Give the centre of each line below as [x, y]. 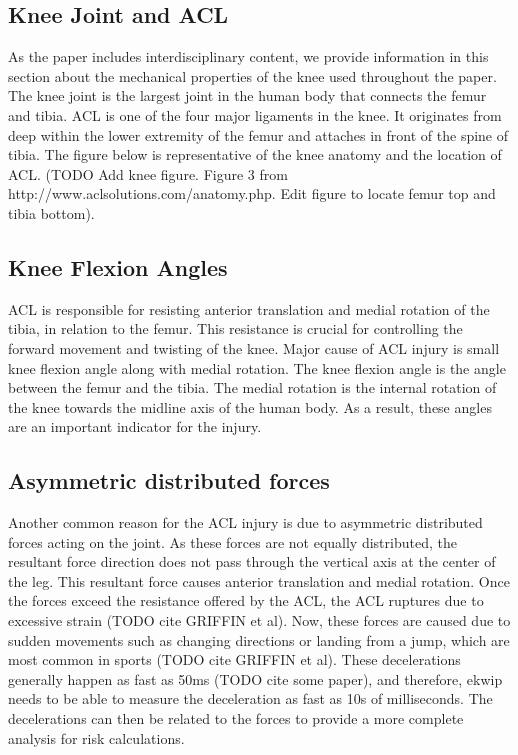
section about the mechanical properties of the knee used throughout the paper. [252, 75]
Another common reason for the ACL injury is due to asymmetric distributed [245, 522]
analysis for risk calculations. [96, 737]
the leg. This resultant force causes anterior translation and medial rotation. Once [259, 580]
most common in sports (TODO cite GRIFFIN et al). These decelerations [234, 659]
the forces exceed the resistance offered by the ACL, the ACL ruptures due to [246, 600]
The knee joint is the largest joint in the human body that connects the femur [247, 95]
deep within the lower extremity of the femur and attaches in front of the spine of [258, 134]
